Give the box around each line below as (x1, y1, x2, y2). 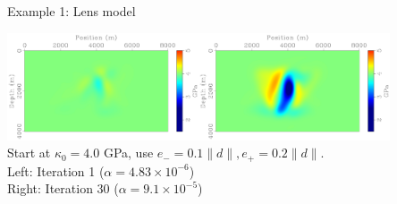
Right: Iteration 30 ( (7, 179, 119, 198)
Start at (7, 143, 51, 162)
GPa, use (103, 143, 154, 162)
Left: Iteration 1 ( (7, 161, 105, 180)
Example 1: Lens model (7, 2, 136, 20)
